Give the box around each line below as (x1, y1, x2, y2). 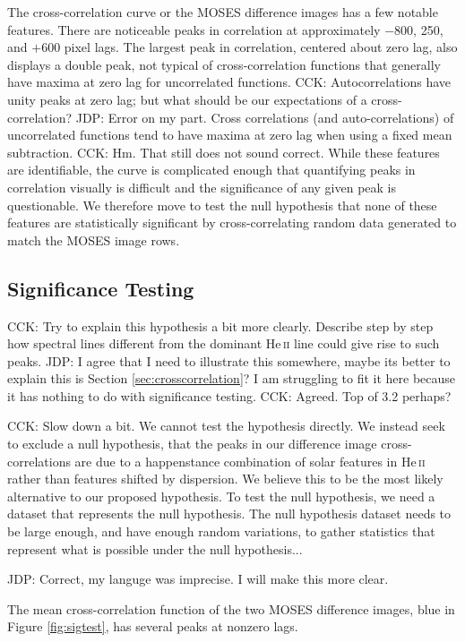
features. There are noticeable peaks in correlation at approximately (7, 20, 381, 39)
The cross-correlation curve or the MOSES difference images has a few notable (7, 3, 438, 21)
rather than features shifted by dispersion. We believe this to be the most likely (7, 469, 443, 488)
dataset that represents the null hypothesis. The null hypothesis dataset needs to (7, 504, 452, 523)
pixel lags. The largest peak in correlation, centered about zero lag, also (64, 38, 458, 56)
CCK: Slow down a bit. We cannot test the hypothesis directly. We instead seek (7, 416, 445, 435)
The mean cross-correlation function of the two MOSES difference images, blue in (7, 599, 455, 618)
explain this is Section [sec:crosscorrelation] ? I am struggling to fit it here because (7, 369, 456, 388)
